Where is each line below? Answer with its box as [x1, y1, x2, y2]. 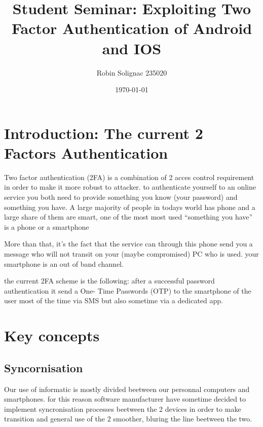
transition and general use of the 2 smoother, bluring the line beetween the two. [4, 413, 252, 424]
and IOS [102, 38, 162, 58]
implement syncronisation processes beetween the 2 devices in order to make [4, 403, 241, 414]
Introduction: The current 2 [4, 122, 203, 143]
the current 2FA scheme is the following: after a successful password [4, 275, 215, 286]
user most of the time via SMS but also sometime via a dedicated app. [4, 295, 223, 306]
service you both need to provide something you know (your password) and [4, 192, 238, 202]
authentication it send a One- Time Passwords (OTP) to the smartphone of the [4, 285, 251, 296]
